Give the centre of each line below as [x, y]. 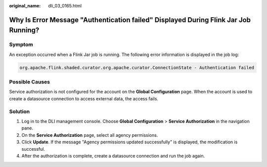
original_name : [25, 6]
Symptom [21, 44]
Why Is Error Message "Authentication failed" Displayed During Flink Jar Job [130, 20]
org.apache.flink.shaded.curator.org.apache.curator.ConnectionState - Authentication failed [137, 67]
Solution [20, 111]
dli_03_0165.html [65, 6]
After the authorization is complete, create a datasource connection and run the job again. [113, 156]
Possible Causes [30, 82]
